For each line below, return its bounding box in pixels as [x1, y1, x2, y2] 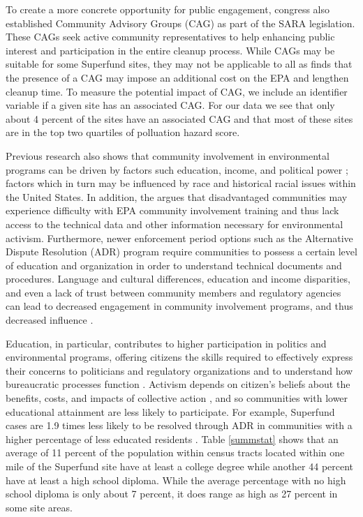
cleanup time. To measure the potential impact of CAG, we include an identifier [6, 84, 348, 98]
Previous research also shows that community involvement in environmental [6, 148, 329, 163]
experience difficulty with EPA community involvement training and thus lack [6, 203, 339, 218]
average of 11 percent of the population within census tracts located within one [6, 445, 345, 460]
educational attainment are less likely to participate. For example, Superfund [6, 404, 335, 419]
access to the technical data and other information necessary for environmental [6, 216, 343, 231]
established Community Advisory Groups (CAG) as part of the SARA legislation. [6, 15, 355, 30]
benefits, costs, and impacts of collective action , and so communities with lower [6, 391, 348, 405]
